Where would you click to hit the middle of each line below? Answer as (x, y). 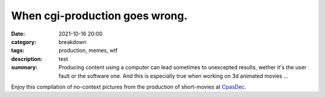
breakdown (73, 42)
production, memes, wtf (88, 51)
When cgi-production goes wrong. (99, 16)
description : (27, 59)
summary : (24, 67)
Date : (18, 34)
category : (24, 42)
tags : (18, 51)
